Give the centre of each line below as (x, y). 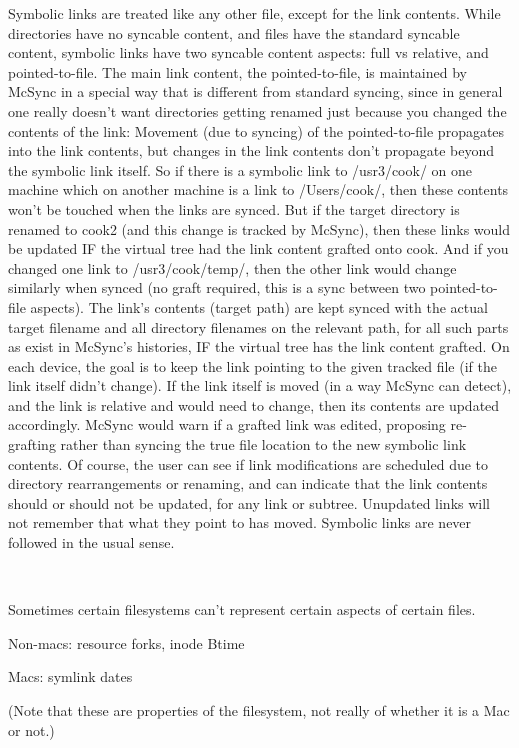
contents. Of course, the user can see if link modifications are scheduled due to (248, 463)
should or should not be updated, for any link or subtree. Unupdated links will (249, 502)
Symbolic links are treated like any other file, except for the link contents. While (254, 13)
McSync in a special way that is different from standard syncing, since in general (255, 91)
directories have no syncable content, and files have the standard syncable (234, 32)
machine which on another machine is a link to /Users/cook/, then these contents (258, 189)
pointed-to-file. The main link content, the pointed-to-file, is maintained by (237, 71)
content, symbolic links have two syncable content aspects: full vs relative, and (248, 52)
